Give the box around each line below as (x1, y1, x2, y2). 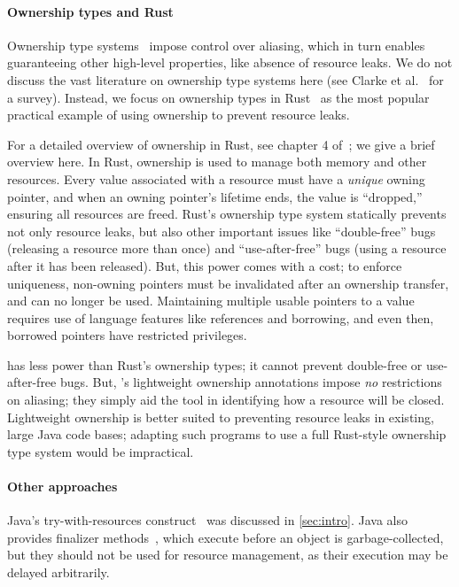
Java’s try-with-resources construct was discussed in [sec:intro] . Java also (7, 511, 408, 529)
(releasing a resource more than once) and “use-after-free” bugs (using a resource (7, 239, 447, 258)
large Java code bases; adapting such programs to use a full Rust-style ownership (7, 425, 447, 444)
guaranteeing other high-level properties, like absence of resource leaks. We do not (7, 53, 453, 72)
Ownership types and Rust (7, 2, 174, 20)
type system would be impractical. (7, 442, 194, 460)
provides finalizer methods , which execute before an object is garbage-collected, (7, 528, 444, 546)
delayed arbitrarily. (7, 563, 110, 582)
